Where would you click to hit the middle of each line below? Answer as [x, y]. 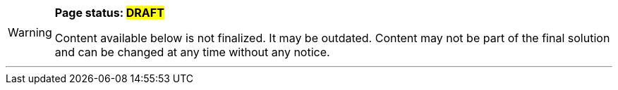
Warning [30, 32]
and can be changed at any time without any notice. [192, 52]
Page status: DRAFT [109, 13]
